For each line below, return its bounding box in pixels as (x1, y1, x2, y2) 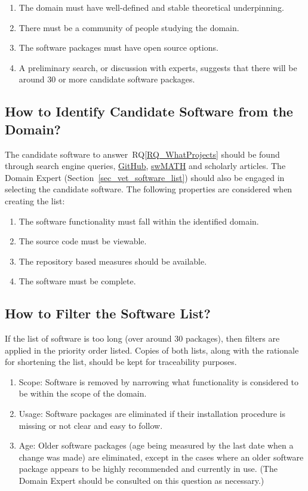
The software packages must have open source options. (19, 41, 218, 54)
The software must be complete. (19, 275, 136, 287)
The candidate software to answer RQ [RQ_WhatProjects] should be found (5, 148, 280, 160)
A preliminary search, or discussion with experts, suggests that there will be (19, 61, 297, 73)
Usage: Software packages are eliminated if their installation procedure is (19, 407, 285, 420)
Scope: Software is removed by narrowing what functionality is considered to (19, 375, 299, 388)
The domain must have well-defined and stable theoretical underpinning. (19, 1, 284, 13)
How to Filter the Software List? (5, 304, 211, 323)
